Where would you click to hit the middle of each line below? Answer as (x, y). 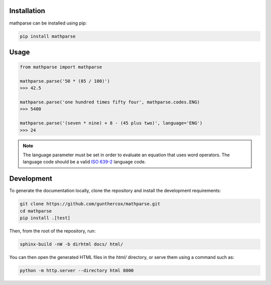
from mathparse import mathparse (61, 67)
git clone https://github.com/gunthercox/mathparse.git (90, 204)
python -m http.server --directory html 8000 (77, 270)
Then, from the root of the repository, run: (52, 231)
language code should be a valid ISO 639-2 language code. (84, 162)
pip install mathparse (48, 36)
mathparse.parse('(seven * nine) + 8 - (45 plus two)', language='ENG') (111, 123)
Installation (27, 11)
